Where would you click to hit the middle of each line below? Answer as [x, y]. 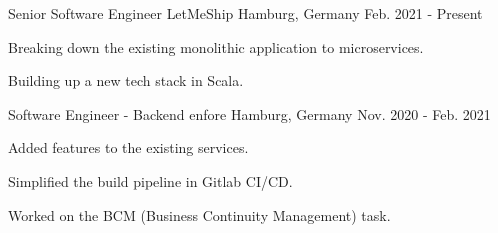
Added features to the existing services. [128, 147]
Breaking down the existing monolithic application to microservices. [216, 46]
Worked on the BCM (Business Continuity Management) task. [199, 214]
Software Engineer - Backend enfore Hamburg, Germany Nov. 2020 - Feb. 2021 [249, 113]
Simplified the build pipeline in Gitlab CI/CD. [150, 180]
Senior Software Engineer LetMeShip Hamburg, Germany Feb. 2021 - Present [245, 13]
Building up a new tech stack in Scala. [126, 80]
